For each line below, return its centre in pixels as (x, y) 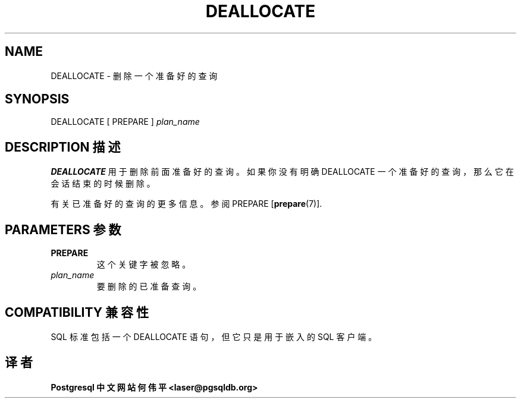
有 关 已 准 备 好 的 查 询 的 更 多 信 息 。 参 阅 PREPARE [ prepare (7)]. (186, 204)
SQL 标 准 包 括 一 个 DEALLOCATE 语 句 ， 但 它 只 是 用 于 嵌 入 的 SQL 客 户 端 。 (214, 336)
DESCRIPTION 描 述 (63, 147)
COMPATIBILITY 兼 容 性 (77, 312)
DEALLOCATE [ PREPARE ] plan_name (125, 122)
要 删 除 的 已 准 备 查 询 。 (149, 286)
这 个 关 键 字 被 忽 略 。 (144, 265)
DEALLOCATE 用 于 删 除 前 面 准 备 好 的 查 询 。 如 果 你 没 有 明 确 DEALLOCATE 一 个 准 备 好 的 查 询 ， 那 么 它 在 (282, 172)
